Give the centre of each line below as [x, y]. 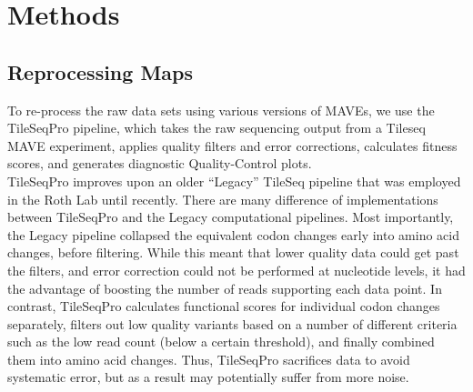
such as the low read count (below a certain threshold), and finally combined [221, 342]
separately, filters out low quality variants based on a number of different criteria [232, 323]
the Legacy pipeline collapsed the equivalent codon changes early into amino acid [233, 234]
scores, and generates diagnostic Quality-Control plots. [160, 163]
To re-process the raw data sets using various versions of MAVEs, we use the [221, 110]
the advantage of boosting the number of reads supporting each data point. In [225, 288]
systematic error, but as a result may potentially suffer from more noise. [208, 377]
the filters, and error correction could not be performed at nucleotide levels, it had [236, 270]
